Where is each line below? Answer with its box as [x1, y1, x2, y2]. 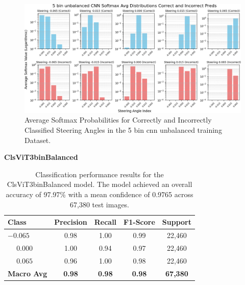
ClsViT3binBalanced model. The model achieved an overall [7, 179, 192, 189]
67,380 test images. [69, 199, 130, 209]
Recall [94, 217, 117, 227]
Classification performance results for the [35, 169, 164, 179]
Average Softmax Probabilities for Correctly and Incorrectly [24, 114, 212, 125]
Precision [54, 217, 87, 227]
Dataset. [24, 134, 51, 145]
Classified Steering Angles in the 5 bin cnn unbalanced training [24, 125, 222, 135]
